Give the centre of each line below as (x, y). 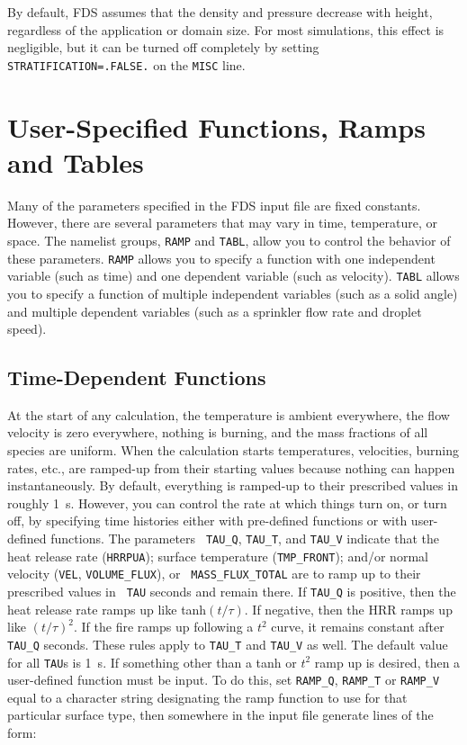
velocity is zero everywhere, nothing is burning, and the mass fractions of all (218, 432)
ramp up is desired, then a (387, 662)
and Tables (76, 162)
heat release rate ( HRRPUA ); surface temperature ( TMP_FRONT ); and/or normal (218, 556)
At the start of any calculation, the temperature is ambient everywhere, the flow (229, 414)
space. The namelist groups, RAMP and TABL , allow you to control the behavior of (229, 240)
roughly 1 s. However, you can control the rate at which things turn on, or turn (227, 503)
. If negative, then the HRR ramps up (348, 609)
